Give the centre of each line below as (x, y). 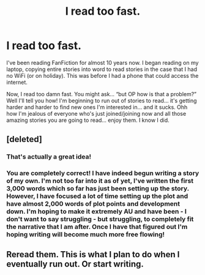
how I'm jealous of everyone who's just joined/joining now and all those (96, 113)
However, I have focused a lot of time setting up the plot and (97, 196)
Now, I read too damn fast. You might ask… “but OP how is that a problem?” (102, 94)
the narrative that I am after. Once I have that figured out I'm (97, 227)
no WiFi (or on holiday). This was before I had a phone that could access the (102, 75)
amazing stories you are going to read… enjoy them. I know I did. (88, 120)
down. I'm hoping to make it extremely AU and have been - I (96, 211)
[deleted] (24, 139)
